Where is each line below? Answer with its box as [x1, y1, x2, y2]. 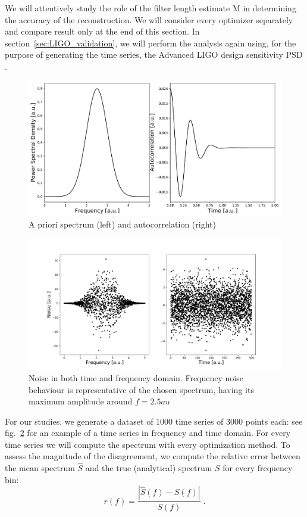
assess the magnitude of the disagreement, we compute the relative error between [5, 450, 300, 462]
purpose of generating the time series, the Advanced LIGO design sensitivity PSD [5, 48, 303, 61]
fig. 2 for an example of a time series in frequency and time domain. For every [5, 426, 291, 439]
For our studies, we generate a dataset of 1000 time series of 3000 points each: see [5, 415, 303, 427]
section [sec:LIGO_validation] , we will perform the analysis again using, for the [5, 36, 296, 49]
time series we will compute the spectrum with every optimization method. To [5, 438, 290, 450]
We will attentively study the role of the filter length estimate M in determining [5, 2, 296, 14]
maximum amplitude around [29, 395, 133, 407]
